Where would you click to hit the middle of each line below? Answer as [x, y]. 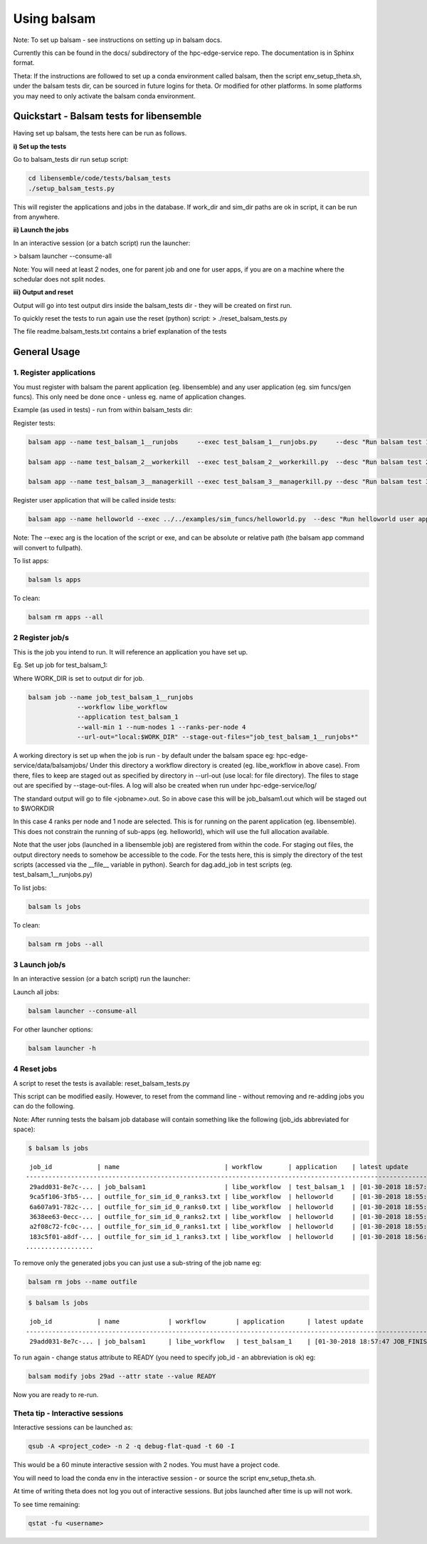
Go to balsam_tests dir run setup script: [71, 160]
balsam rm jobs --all [66, 944]
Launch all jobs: [36, 992]
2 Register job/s [41, 638]
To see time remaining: [47, 1504]
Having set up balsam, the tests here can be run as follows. [100, 133]
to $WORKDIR [34, 808]
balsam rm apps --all [66, 617]
